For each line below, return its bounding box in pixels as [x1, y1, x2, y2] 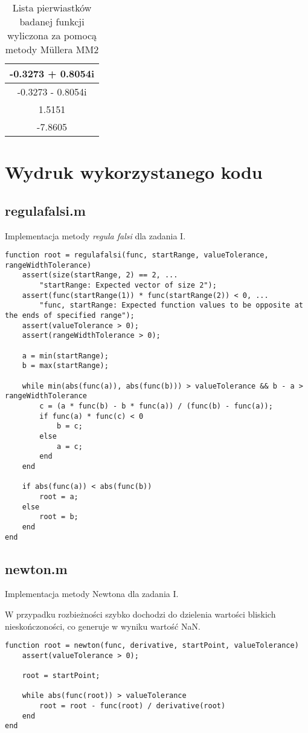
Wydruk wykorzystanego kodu [5, 160, 263, 184]
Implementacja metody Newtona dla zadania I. [5, 587, 179, 600]
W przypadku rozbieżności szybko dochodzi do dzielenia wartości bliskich [5, 608, 276, 620]
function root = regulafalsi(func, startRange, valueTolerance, [5, 251, 269, 260]
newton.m [5, 559, 68, 578]
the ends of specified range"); [5, 311, 135, 320]
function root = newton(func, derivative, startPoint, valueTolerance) [5, 641, 299, 650]
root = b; [39, 512, 79, 521]
